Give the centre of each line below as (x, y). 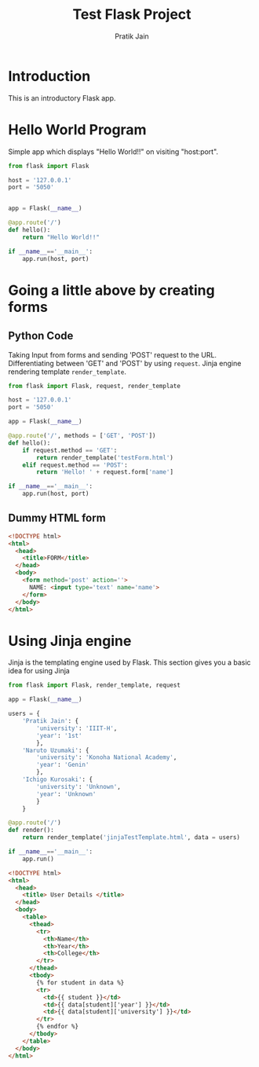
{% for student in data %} (80, 983)
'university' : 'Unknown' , (79, 786)
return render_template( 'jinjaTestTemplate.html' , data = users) (131, 838)
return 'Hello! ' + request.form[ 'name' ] (105, 472)
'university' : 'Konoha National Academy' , (107, 757)
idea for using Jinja (39, 671)
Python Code (41, 336)
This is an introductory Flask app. (62, 98)
